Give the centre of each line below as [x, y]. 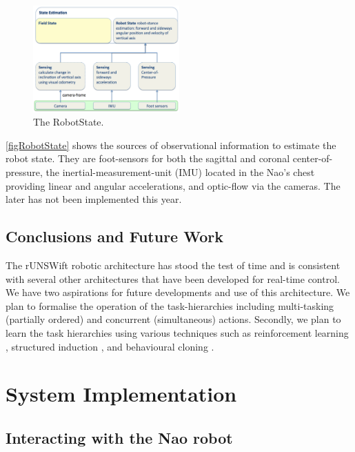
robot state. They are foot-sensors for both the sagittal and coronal [148, 158]
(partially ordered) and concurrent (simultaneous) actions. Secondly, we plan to [173, 319]
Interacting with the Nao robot [119, 437]
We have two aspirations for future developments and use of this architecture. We [178, 292]
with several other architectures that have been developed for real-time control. [173, 278]
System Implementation [121, 394]
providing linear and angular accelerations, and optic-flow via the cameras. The [173, 185]
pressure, [24, 172]
